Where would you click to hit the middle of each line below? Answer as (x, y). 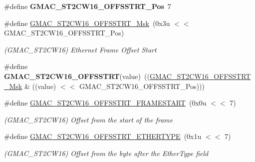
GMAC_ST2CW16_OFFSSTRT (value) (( (77, 76)
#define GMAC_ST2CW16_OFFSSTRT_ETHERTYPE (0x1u (103, 136)
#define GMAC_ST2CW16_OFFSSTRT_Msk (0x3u (87, 23)
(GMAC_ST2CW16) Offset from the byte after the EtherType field (106, 153)
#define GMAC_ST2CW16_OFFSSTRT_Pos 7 (88, 6)
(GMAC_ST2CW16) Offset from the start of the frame (89, 119)
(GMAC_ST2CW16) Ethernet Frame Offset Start (80, 49)
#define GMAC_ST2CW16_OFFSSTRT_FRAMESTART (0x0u (105, 103)
